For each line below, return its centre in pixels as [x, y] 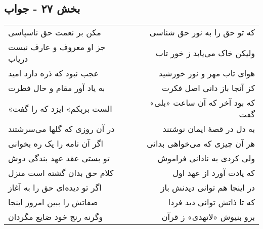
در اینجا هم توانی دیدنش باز [208, 188]
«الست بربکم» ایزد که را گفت [60, 108]
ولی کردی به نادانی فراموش [206, 158]
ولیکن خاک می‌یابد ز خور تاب [205, 53]
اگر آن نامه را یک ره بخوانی [56, 144]
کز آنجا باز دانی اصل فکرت [208, 88]
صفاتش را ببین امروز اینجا [53, 202]
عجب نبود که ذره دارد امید [53, 73]
